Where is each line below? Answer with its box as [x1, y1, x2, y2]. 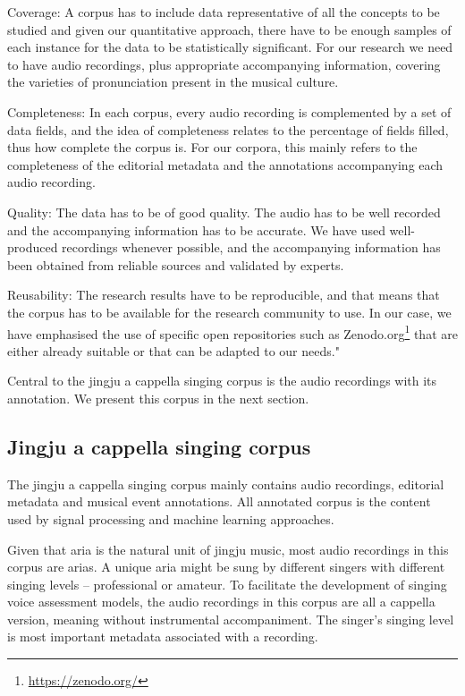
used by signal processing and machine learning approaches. [7, 509, 334, 528]
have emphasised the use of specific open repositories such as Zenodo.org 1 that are [7, 321, 458, 343]
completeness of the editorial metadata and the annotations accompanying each [7, 155, 444, 174]
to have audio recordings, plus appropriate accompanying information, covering [7, 55, 441, 73]
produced [7, 238, 58, 257]
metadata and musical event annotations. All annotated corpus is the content [7, 492, 431, 511]
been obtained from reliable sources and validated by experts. [7, 255, 344, 274]
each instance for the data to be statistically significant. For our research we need [7, 38, 453, 56]
